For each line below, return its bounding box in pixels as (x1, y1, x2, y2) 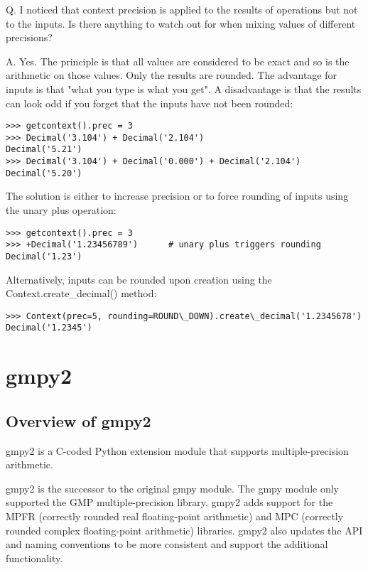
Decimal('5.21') (6, 144, 82, 155)
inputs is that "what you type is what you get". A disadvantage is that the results (6, 81, 362, 96)
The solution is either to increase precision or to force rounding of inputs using (6, 188, 349, 203)
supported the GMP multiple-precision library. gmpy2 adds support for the (6, 495, 333, 510)
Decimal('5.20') (6, 168, 82, 178)
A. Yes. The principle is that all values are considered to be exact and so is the (6, 53, 350, 68)
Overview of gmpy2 (6, 409, 151, 431)
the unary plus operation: (6, 203, 117, 217)
